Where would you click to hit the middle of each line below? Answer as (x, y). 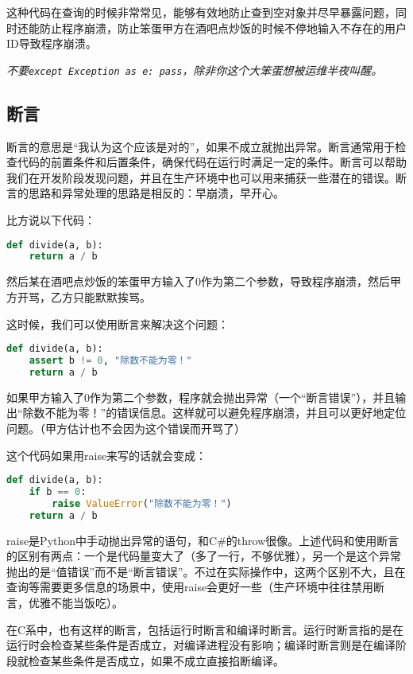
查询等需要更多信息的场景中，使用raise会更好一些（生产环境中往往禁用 (190, 587)
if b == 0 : (58, 492)
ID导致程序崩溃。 (52, 43)
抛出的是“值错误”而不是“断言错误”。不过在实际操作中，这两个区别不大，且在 (206, 571)
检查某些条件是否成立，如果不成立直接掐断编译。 (156, 660)
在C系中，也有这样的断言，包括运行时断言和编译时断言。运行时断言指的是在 (205, 629)
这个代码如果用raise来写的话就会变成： (107, 455)
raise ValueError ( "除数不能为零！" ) (142, 503)
